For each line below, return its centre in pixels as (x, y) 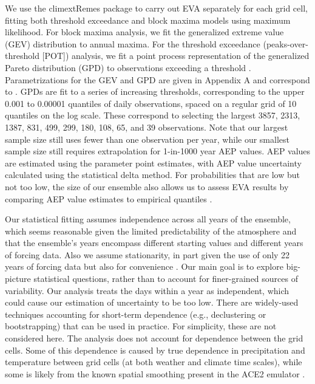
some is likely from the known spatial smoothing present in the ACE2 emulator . (155, 373)
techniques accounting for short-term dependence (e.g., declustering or (136, 314)
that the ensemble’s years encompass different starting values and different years (154, 243)
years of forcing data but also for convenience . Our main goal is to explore (144, 266)
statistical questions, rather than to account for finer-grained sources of (166, 279)
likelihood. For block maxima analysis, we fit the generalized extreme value (144, 32)
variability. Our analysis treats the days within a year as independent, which (147, 290)
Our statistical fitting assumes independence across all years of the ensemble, (148, 219)
